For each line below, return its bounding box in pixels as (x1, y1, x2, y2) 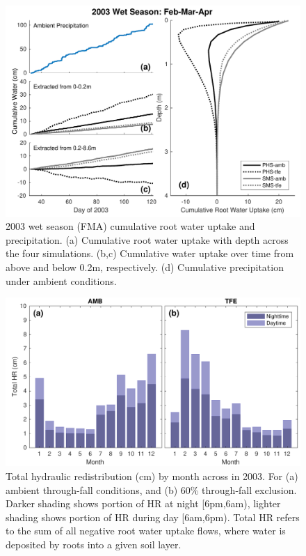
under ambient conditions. (6, 273, 117, 288)
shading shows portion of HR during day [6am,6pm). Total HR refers (6, 509, 300, 524)
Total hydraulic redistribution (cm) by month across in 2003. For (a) (6, 469, 298, 484)
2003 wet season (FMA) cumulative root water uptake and (6, 219, 255, 233)
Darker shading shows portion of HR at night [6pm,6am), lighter (6, 496, 281, 511)
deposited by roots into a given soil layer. (6, 537, 182, 552)
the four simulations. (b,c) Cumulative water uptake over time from (6, 246, 294, 261)
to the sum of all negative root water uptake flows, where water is (6, 523, 286, 538)
